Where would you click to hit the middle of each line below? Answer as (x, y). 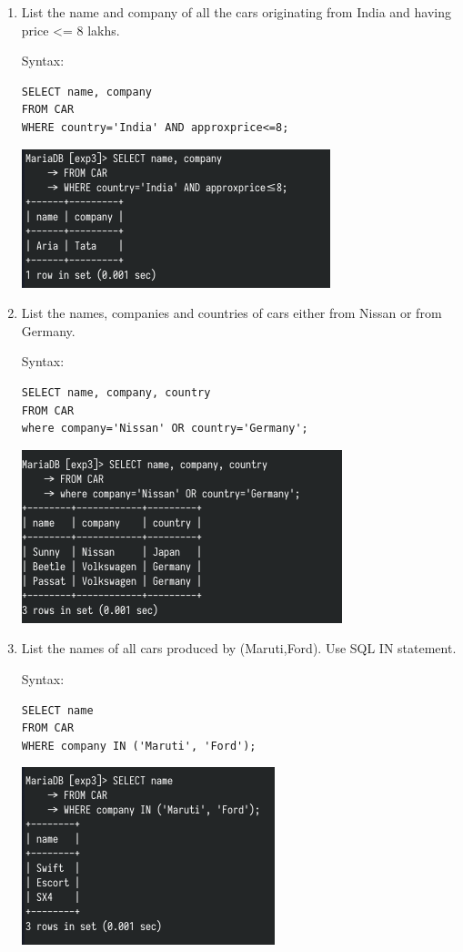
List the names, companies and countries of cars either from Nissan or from (231, 313)
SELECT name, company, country (116, 392)
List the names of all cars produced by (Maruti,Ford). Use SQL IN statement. (239, 648)
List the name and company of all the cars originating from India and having (237, 12)
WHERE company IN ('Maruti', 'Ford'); (139, 746)
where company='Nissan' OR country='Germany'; (165, 429)
